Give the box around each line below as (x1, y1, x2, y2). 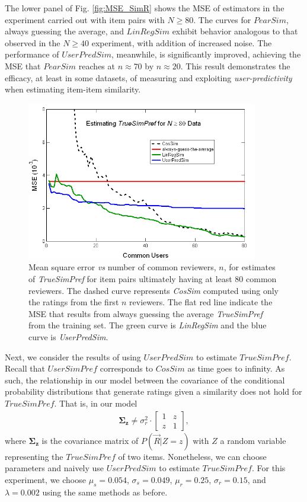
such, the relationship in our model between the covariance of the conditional (5, 373, 285, 386)
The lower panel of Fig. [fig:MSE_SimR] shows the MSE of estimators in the (5, 2, 284, 14)
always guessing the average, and (5, 25, 124, 37)
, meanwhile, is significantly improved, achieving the (111, 48, 301, 60)
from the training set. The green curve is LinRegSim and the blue (28, 319, 267, 331)
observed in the (5, 36, 60, 49)
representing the (5, 450, 63, 462)
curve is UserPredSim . (28, 331, 108, 343)
